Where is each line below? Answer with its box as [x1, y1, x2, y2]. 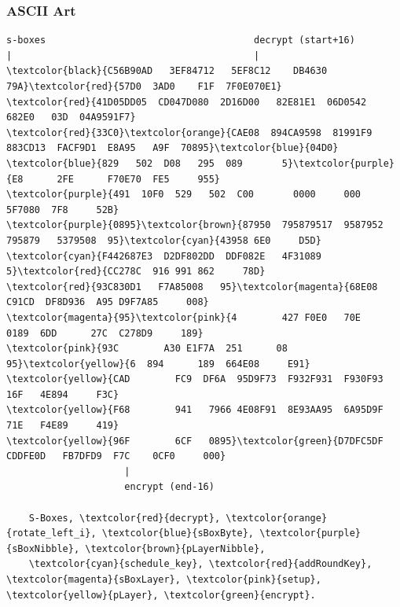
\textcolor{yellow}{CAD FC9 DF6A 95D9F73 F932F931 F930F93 [6, 373, 383, 385]
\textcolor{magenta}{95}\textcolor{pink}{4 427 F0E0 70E [6, 311, 361, 323]
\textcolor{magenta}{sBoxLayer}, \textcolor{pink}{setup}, [6, 574, 321, 585]
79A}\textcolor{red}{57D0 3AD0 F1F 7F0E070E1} [6, 81, 282, 92]
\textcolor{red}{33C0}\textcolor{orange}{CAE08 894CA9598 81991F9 [6, 127, 372, 138]
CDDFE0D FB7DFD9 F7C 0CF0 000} [6, 451, 226, 462]
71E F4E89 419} [6, 420, 119, 432]
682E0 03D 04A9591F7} [6, 112, 136, 123]
